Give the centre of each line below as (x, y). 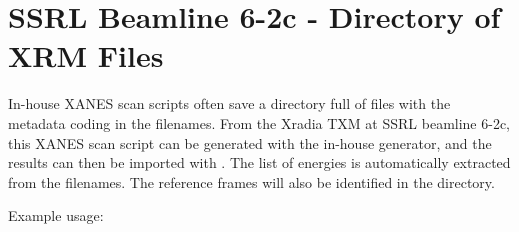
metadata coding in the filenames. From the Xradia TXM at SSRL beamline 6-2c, (259, 122)
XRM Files (86, 55)
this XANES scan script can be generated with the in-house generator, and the (250, 142)
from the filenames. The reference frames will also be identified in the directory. (251, 181)
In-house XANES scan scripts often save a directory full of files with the (229, 103)
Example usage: (56, 215)
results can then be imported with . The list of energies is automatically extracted (259, 162)
